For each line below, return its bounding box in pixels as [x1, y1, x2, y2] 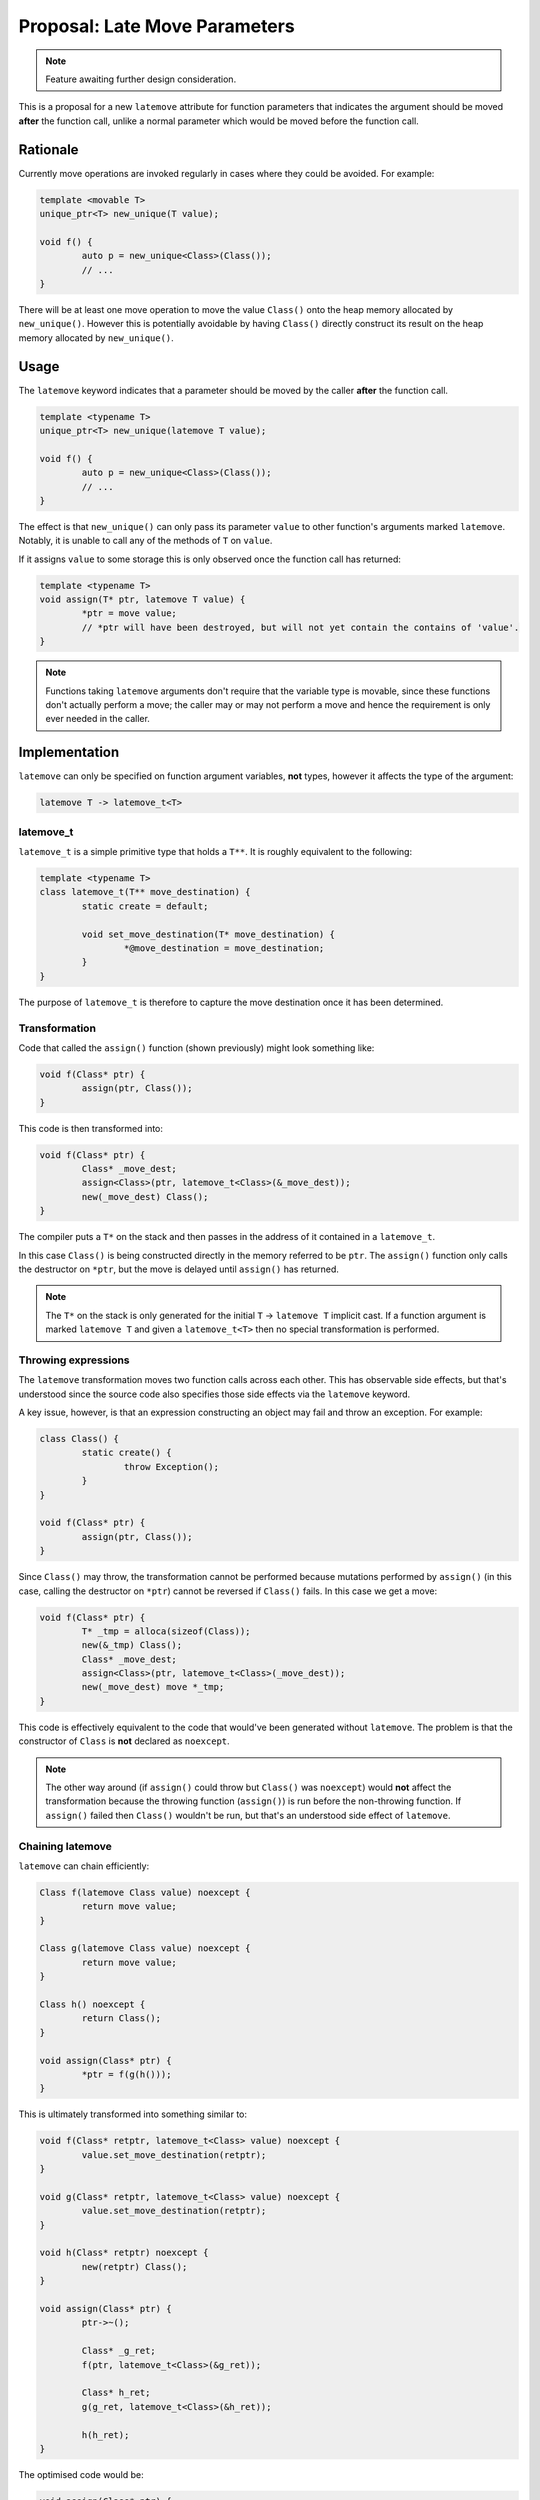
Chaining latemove [18, 1839, 112, 1853]
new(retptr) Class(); [81, 2261, 188, 2272]
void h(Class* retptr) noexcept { [39, 2247, 209, 2259]
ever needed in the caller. [45, 713, 150, 725]
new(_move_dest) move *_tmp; [81, 1681, 225, 1693]
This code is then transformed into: [18, 1122, 164, 1134]
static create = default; [81, 900, 209, 912]
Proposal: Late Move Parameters [18, 15, 295, 37]
